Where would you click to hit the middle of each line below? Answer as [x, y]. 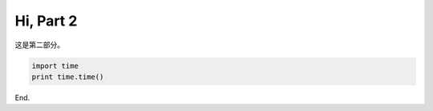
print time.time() [68, 77]
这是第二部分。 [39, 45]
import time [55, 65]
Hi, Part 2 [46, 21]
